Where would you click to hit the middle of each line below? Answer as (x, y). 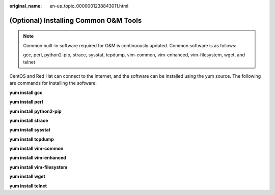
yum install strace (29, 120)
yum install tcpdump (32, 139)
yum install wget (27, 176)
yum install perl (26, 102)
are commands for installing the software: (53, 83)
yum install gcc (26, 92)
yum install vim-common (36, 149)
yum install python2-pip (36, 111)
